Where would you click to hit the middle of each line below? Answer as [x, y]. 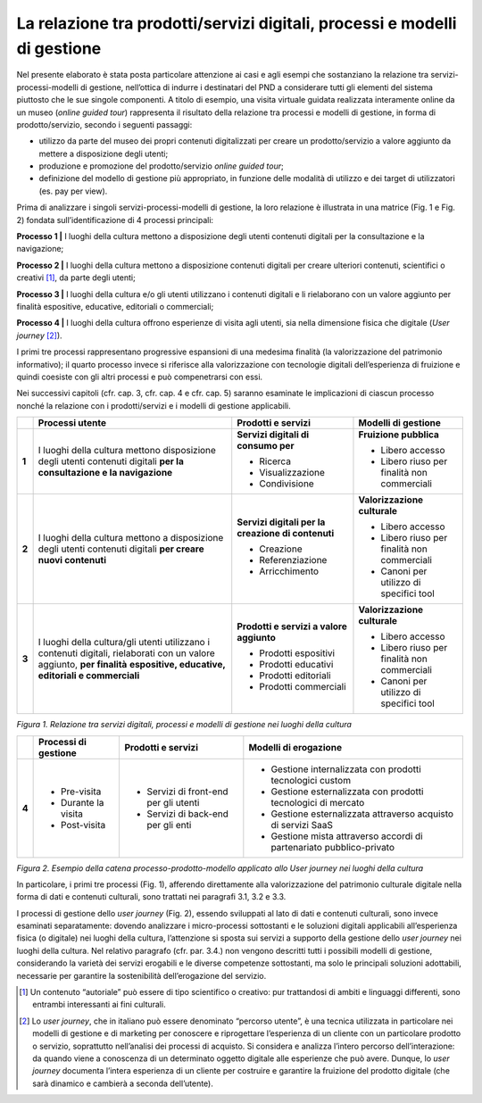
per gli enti [169, 825]
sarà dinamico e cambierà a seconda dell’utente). [123, 1083]
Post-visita [83, 825]
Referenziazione [293, 560]
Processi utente [72, 423]
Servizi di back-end [188, 814]
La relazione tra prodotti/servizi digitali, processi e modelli [237, 23]
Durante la [83, 802]
